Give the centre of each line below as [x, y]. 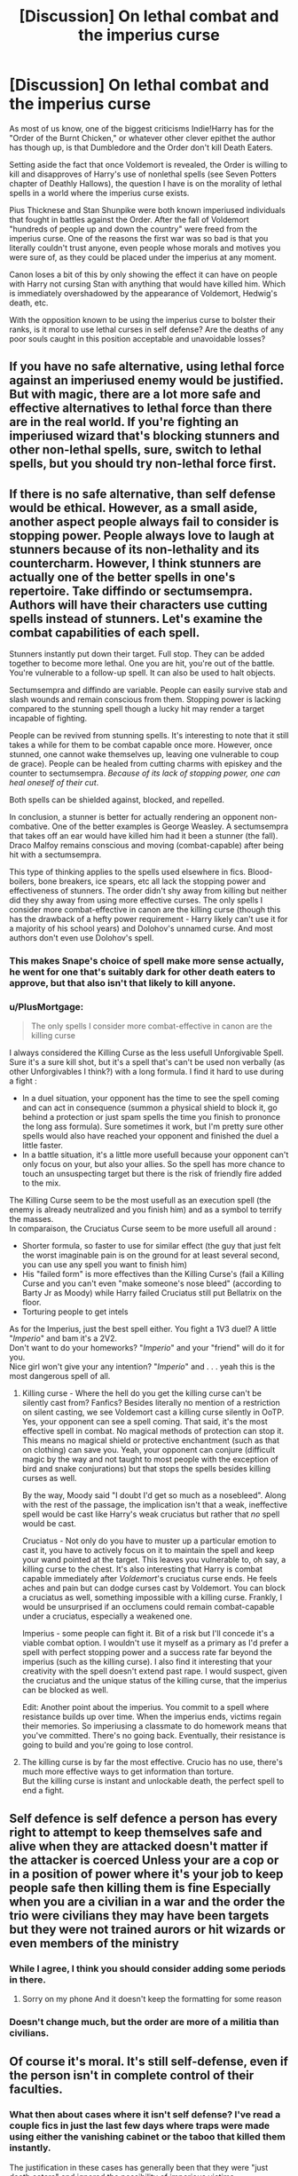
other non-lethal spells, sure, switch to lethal [135, 450]
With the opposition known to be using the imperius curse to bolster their [143, 319]
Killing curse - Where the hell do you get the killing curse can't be [141, 1393]
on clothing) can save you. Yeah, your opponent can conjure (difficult [149, 1450]
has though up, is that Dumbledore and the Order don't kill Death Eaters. [141, 147]
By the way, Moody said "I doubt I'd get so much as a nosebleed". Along [154, 1495]
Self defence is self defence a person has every [143, 1818]
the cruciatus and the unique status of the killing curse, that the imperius [154, 1681]
